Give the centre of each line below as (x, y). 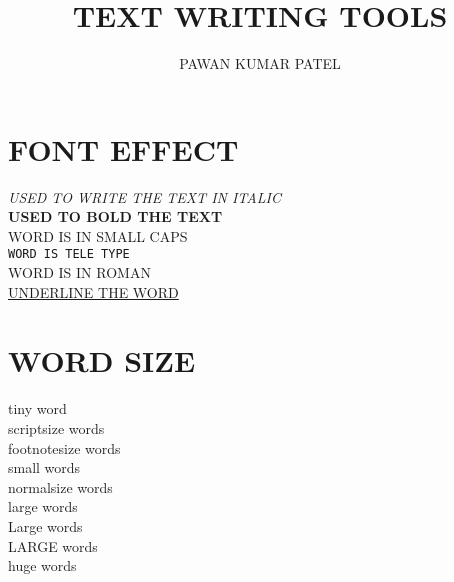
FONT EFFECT (123, 148)
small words (44, 467)
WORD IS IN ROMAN (79, 272)
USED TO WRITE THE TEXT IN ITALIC (144, 196)
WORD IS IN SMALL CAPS (98, 235)
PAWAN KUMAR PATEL (260, 63)
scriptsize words (56, 428)
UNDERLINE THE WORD (93, 291)
